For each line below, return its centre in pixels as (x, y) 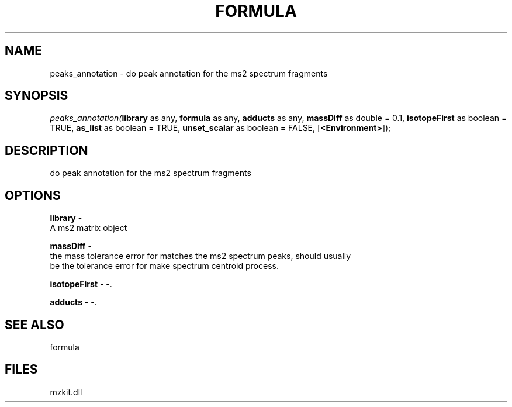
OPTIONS (33, 195)
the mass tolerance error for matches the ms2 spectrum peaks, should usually (200, 256)
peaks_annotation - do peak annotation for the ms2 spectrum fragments (189, 73)
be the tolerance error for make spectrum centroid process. (164, 266)
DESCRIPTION (46, 150)
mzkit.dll (66, 392)
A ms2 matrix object (89, 228)
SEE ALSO (34, 325)
